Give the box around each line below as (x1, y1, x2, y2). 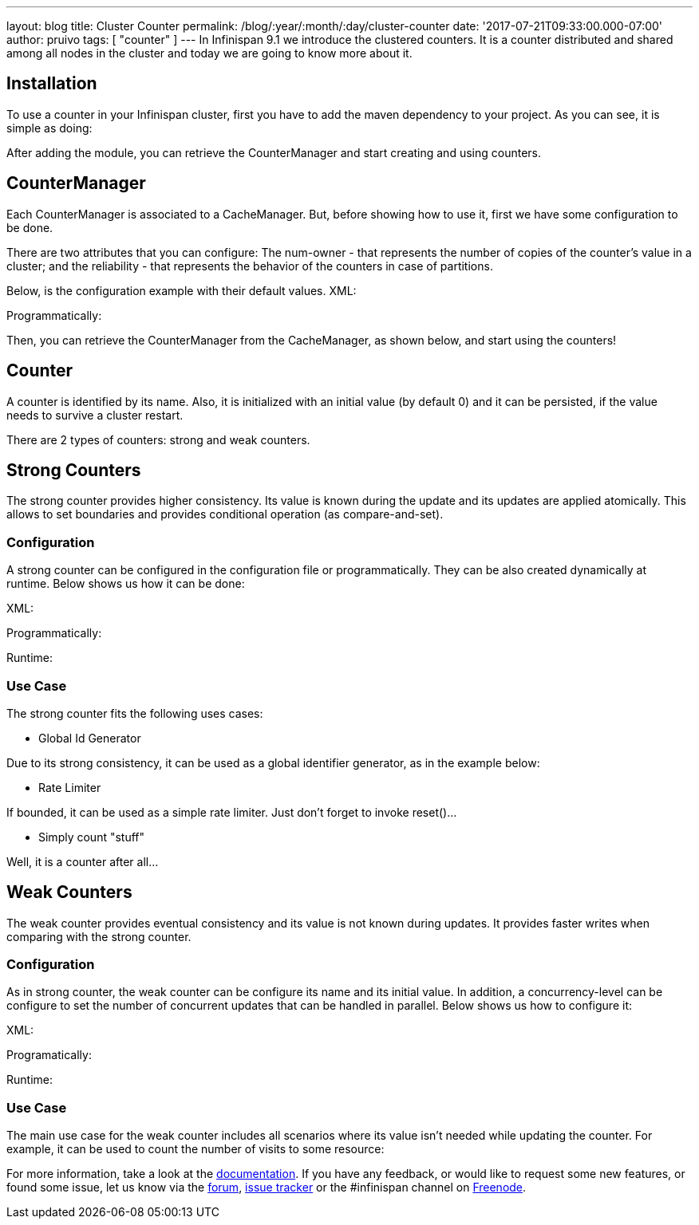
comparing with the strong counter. (6, 929, 192, 943)
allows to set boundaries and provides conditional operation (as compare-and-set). (6, 507, 444, 522)
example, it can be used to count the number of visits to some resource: (6, 1142, 385, 1156)
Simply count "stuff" (38, 829, 145, 844)
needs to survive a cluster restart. (6, 408, 184, 422)
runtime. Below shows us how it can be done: (6, 577, 245, 591)
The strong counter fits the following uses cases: (6, 706, 263, 720)
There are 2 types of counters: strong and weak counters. (6, 432, 310, 447)
